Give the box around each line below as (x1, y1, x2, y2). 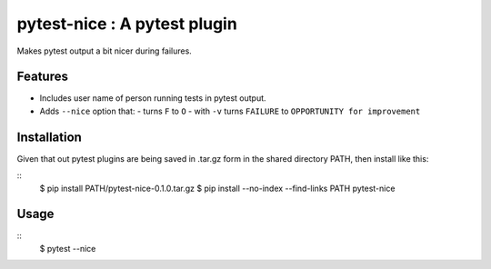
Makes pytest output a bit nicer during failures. (16, 45, 193, 56)
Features (16, 69, 68, 85)
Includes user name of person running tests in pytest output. (39, 93, 267, 104)
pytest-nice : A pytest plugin (16, 14, 238, 34)
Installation (16, 129, 82, 144)
